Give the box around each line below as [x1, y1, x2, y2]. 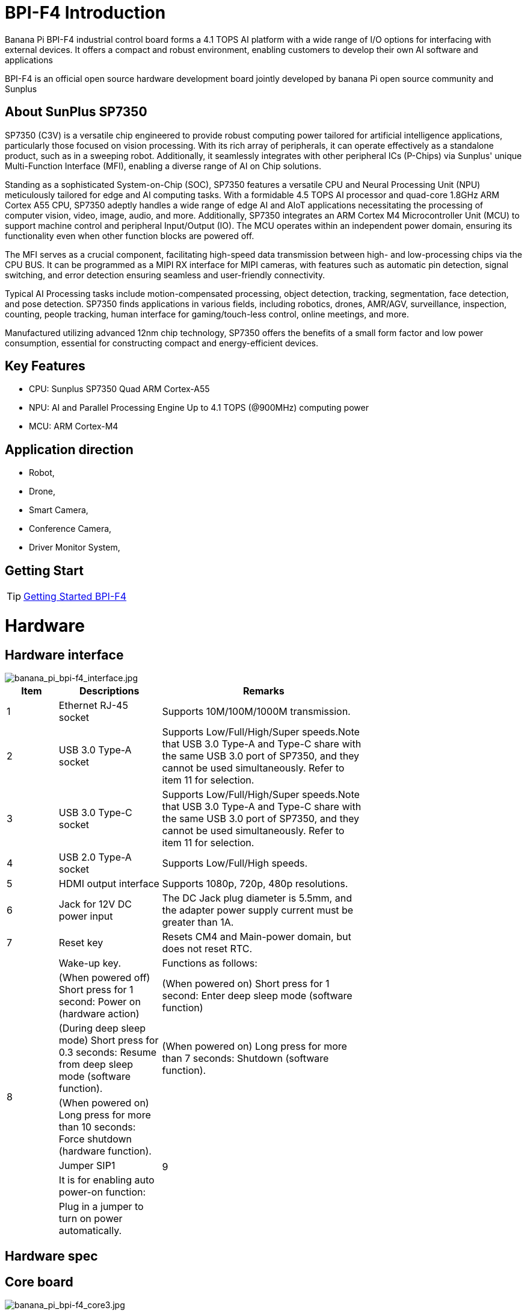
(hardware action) [58, 1008, 140, 1020]
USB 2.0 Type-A [58, 851, 132, 864]
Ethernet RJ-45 [58, 699, 128, 712]
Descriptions [79, 685, 140, 697]
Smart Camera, [29, 505, 88, 516]
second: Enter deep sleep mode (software [162, 990, 353, 1002]
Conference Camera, [29, 523, 112, 534]
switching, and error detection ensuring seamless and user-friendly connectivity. [5, 269, 325, 280]
